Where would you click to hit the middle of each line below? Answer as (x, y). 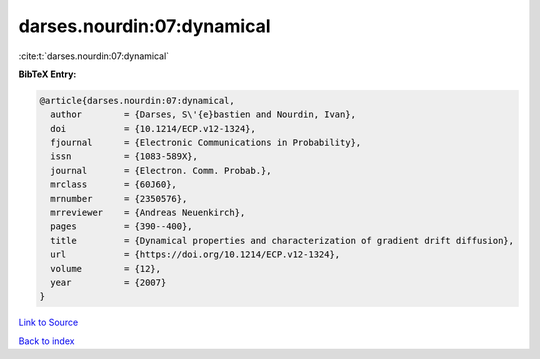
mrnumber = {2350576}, (119, 198)
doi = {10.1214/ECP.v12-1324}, (153, 128)
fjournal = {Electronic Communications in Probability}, (206, 143)
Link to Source (48, 322)
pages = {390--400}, (122, 226)
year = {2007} (108, 282)
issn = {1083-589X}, (124, 156)
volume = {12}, (106, 268)
